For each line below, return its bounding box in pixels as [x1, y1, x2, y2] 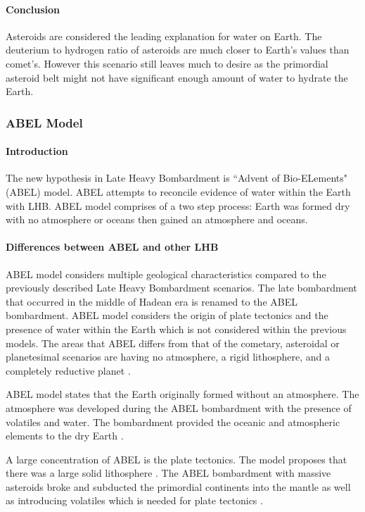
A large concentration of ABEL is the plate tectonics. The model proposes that [6, 451, 347, 466]
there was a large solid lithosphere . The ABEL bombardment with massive [6, 466, 331, 480]
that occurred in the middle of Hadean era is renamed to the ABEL [6, 294, 297, 308]
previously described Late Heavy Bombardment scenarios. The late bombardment [6, 280, 357, 295]
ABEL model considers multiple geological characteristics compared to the [6, 266, 326, 281]
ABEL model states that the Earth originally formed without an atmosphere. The [6, 387, 359, 401]
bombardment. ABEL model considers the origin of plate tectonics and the [6, 308, 328, 323]
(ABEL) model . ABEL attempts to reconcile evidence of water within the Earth [6, 185, 351, 199]
